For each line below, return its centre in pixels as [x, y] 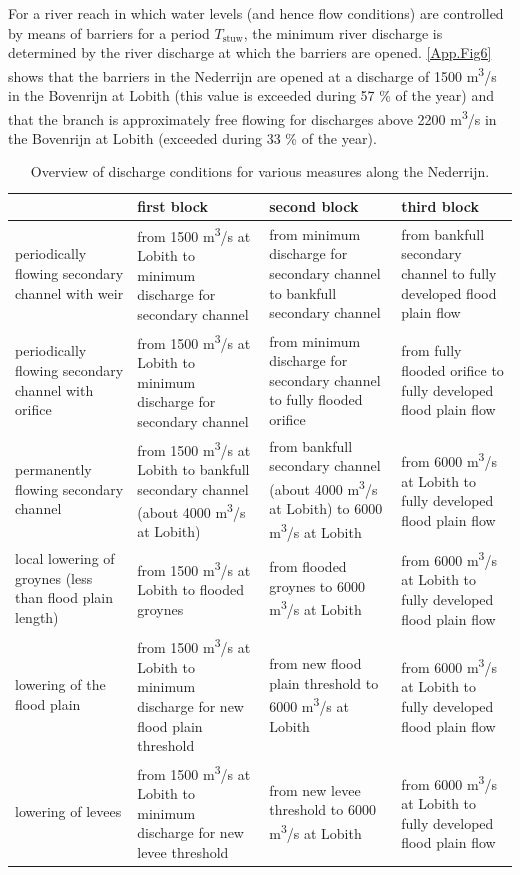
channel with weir [69, 292]
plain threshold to [324, 682]
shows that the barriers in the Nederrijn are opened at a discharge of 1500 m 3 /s [252, 74]
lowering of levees [68, 810]
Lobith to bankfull [193, 468]
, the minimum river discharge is [343, 32]
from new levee [315, 789]
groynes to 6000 [317, 585]
